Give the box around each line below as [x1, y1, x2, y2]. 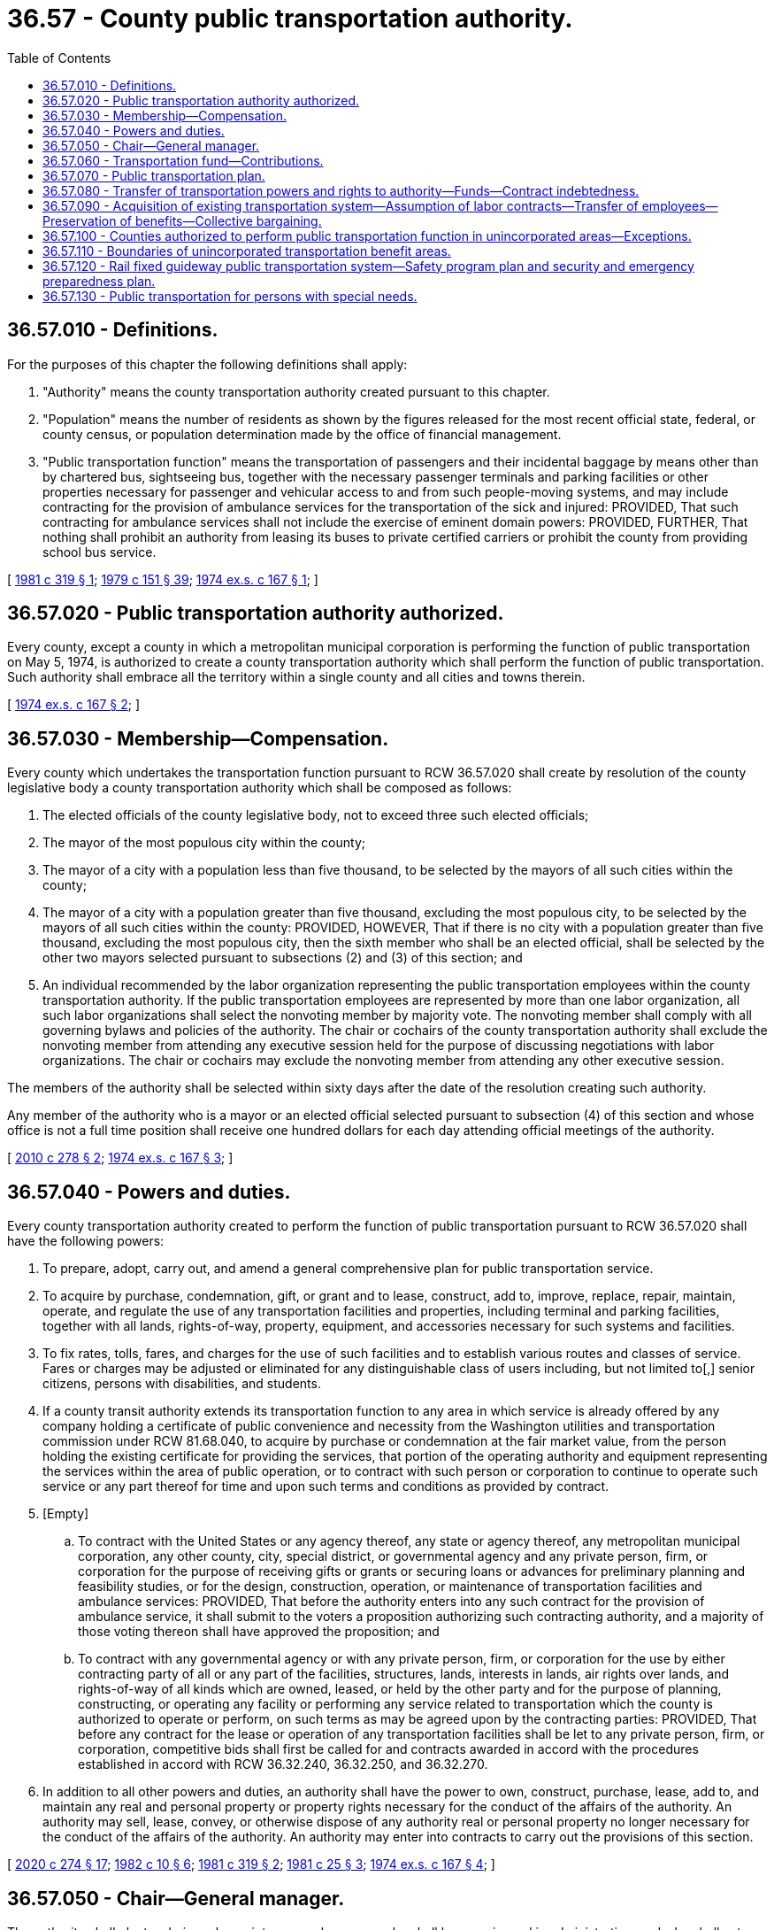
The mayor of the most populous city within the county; [42, 835, 365, 851]
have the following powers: [7, 1233, 165, 1249]
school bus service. [42, 544, 157, 560]
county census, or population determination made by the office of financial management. [42, 426, 562, 442]
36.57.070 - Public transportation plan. [42, 167, 265, 183]
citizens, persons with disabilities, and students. [42, 1376, 321, 1392]
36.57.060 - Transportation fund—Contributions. [42, 152, 324, 168]
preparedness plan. [42, 273, 156, 289]
